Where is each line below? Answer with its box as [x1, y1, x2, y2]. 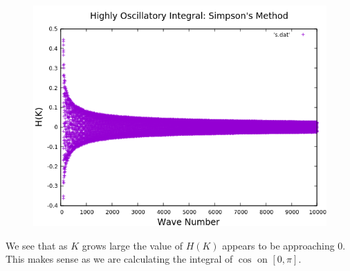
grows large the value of [82, 238, 183, 252]
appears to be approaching [222, 238, 335, 252]
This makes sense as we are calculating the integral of [6, 252, 233, 266]
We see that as [6, 238, 68, 252]
